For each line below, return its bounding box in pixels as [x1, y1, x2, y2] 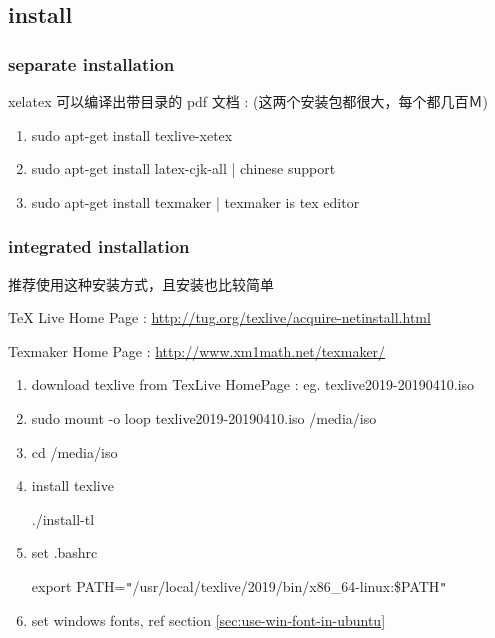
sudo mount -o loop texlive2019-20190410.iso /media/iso [31, 407, 377, 428]
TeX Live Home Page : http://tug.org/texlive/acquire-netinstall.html [8, 307, 431, 328]
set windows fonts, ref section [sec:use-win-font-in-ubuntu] [31, 609, 386, 630]
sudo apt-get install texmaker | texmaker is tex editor [31, 191, 360, 212]
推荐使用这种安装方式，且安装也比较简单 [8, 273, 274, 294]
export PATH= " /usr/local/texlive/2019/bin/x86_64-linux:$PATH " [31, 575, 447, 596]
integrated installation [8, 234, 190, 259]
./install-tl [31, 508, 95, 529]
